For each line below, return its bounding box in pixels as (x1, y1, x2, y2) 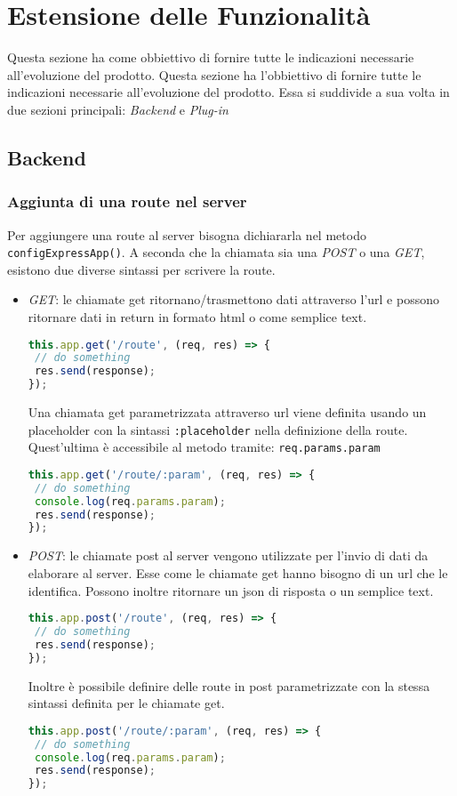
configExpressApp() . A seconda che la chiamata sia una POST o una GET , (7, 243, 425, 261)
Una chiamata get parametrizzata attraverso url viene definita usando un (28, 403, 427, 422)
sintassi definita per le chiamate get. (28, 694, 225, 712)
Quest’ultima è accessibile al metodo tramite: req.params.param (28, 438, 381, 456)
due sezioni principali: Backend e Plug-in (7, 100, 228, 118)
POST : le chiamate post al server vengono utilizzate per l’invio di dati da (28, 546, 429, 565)
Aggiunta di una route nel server (7, 190, 247, 213)
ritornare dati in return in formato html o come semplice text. (28, 307, 367, 326)
